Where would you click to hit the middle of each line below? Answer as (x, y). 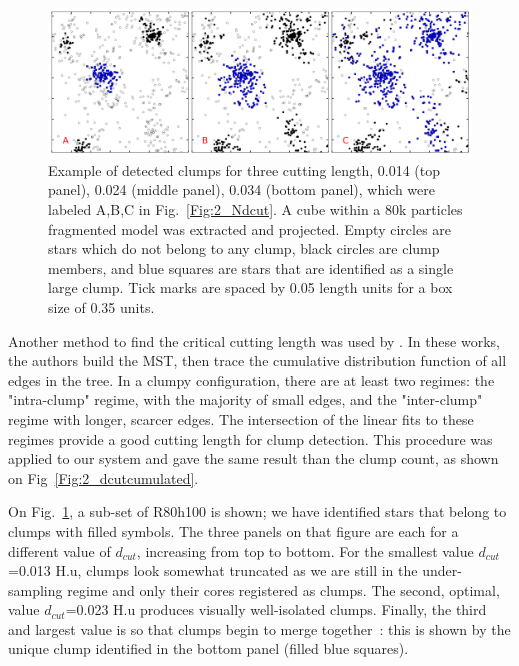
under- (442, 570)
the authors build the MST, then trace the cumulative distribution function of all (257, 360)
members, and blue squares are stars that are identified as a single (251, 267)
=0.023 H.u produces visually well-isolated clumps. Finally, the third (276, 609)
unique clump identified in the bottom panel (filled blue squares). (208, 648)
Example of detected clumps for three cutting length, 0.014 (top (244, 169)
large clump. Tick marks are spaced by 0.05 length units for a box (250, 287)
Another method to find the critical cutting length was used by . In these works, (254, 340)
